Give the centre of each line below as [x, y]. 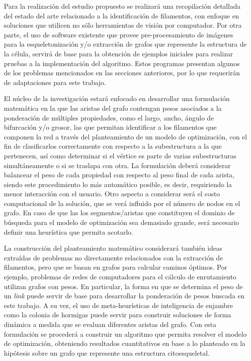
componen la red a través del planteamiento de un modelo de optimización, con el [125, 136]
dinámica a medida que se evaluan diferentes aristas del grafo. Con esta [110, 324]
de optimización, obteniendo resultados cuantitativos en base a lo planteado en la [125, 343]
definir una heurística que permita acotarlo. [69, 232]
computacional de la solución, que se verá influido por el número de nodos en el [122, 203]
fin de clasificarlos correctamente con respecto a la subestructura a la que [113, 146]
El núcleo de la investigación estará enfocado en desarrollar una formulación [117, 98]
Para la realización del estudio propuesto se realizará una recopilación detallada [122, 6]
